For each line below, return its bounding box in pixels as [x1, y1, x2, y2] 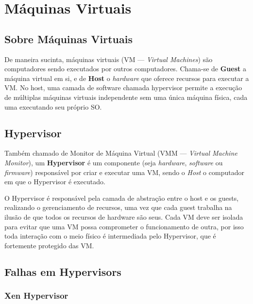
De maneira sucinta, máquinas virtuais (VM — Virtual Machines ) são [4, 54, 213, 64]
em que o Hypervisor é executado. [4, 176, 105, 187]
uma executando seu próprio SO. [4, 101, 102, 112]
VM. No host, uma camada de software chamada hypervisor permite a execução [4, 82, 242, 93]
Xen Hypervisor [4, 289, 68, 301]
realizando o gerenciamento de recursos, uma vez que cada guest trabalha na [4, 202, 232, 212]
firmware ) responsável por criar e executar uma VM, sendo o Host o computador [4, 167, 244, 177]
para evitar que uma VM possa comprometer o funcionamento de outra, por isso [4, 221, 244, 231]
